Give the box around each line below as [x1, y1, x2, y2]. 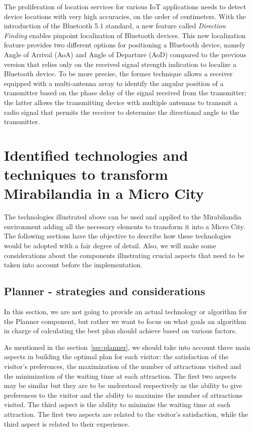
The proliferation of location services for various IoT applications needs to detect [4, 1, 246, 11]
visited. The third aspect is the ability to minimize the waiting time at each [4, 399, 231, 410]
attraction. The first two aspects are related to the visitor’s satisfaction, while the [4, 409, 248, 419]
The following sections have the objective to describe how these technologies [4, 231, 232, 241]
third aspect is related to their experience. [4, 418, 130, 429]
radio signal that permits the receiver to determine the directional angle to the [4, 107, 239, 117]
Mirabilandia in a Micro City [4, 183, 204, 203]
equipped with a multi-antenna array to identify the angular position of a [4, 78, 224, 88]
